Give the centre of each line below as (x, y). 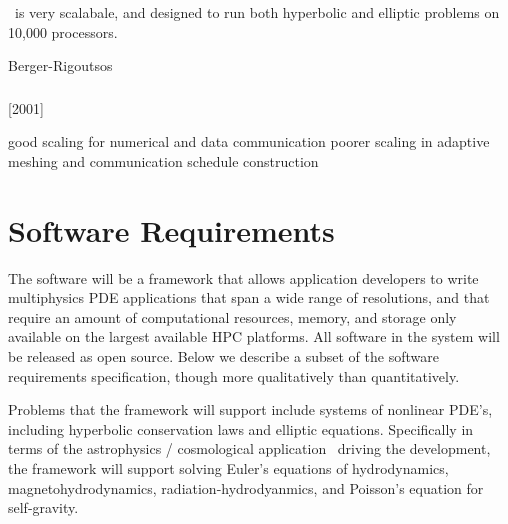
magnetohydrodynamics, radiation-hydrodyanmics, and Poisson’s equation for (246, 487)
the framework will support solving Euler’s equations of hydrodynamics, (228, 467)
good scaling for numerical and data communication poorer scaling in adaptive (249, 141)
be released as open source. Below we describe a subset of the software (223, 355)
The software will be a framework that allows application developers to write (243, 277)
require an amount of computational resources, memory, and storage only (232, 316)
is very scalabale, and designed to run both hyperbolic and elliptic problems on (257, 12)
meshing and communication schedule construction (163, 160)
